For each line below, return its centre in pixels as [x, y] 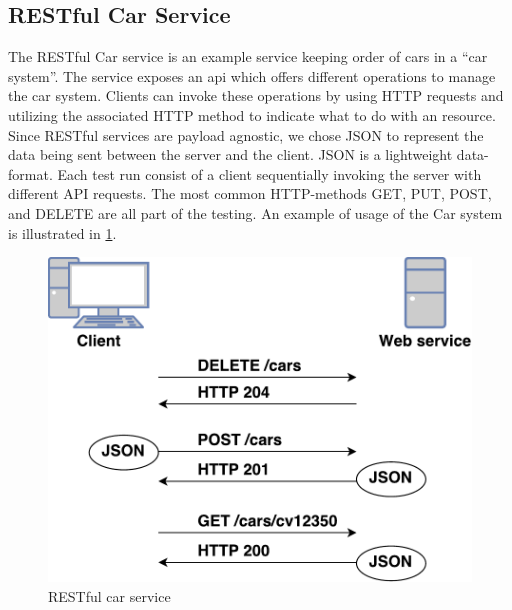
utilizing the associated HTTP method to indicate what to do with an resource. [252, 114]
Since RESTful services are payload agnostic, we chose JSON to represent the [246, 134]
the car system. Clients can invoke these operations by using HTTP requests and [256, 95]
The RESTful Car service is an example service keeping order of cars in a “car [248, 56]
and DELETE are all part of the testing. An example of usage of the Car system [255, 212]
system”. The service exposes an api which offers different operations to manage [252, 75]
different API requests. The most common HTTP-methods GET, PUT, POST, [250, 193]
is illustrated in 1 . [62, 232]
